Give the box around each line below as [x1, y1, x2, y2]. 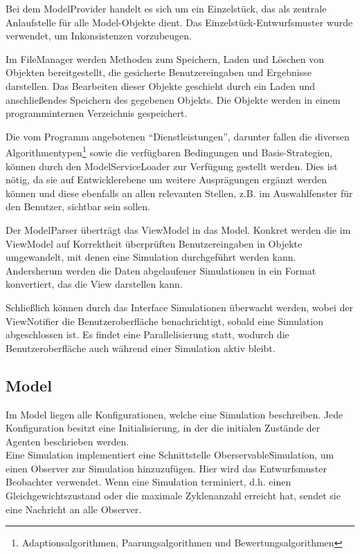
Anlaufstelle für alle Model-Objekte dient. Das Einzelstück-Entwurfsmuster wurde [6, 15, 353, 29]
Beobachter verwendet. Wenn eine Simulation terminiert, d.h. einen [6, 474, 291, 489]
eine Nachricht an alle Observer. [6, 501, 142, 516]
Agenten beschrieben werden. [6, 434, 129, 448]
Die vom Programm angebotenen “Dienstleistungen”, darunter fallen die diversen [6, 129, 350, 143]
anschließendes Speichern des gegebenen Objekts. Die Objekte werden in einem [6, 92, 341, 107]
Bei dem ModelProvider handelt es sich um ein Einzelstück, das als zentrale [6, 1, 327, 15]
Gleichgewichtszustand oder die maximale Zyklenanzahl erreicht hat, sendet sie [6, 488, 341, 503]
